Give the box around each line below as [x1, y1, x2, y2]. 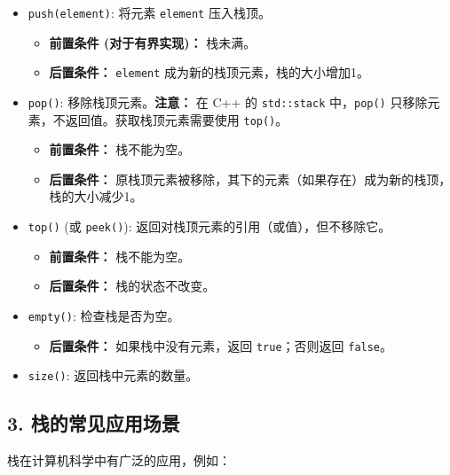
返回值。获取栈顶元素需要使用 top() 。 [65, 110, 288, 128]
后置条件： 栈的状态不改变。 [49, 276, 216, 295]
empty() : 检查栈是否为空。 [28, 306, 180, 324]
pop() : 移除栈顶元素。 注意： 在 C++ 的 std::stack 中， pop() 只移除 [28, 92, 428, 111]
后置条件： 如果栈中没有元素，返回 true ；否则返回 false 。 [49, 336, 393, 354]
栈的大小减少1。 [49, 187, 143, 206]
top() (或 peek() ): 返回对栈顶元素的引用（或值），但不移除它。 [28, 217, 391, 235]
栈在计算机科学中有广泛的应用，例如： [7, 451, 231, 470]
